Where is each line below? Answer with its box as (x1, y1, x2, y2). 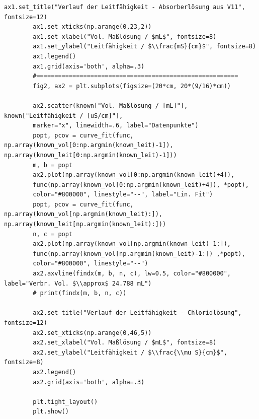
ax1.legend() (33, 52, 76, 60)
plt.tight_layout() (33, 398, 98, 405)
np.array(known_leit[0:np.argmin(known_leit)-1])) (4, 151, 177, 159)
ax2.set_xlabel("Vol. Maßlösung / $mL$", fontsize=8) (33, 339, 217, 346)
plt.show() (33, 408, 69, 415)
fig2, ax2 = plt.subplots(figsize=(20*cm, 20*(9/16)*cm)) (33, 82, 231, 90)
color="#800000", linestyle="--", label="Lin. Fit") (33, 191, 213, 198)
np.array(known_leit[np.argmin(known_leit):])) (4, 221, 166, 228)
